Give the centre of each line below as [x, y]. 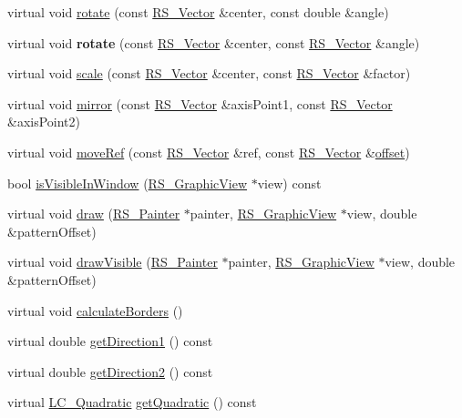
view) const [289, 183]
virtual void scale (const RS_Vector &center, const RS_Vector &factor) [209, 73]
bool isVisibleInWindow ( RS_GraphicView [128, 183]
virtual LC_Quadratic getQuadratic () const [132, 402]
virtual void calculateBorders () [95, 310]
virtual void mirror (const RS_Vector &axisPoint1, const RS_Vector [200, 103]
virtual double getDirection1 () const [110, 341]
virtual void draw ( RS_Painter [94, 214]
